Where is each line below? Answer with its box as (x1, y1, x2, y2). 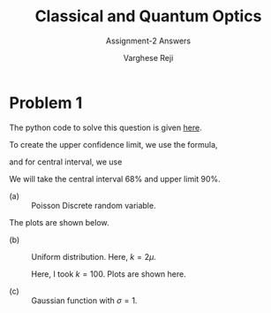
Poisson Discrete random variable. (31, 200, 156, 210)
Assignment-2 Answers (105, 35, 192, 46)
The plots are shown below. (9, 217, 109, 227)
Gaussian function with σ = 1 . (31, 294, 138, 306)
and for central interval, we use (9, 156, 123, 167)
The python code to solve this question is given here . (9, 122, 202, 133)
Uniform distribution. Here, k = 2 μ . (31, 251, 156, 262)
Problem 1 (9, 93, 83, 112)
